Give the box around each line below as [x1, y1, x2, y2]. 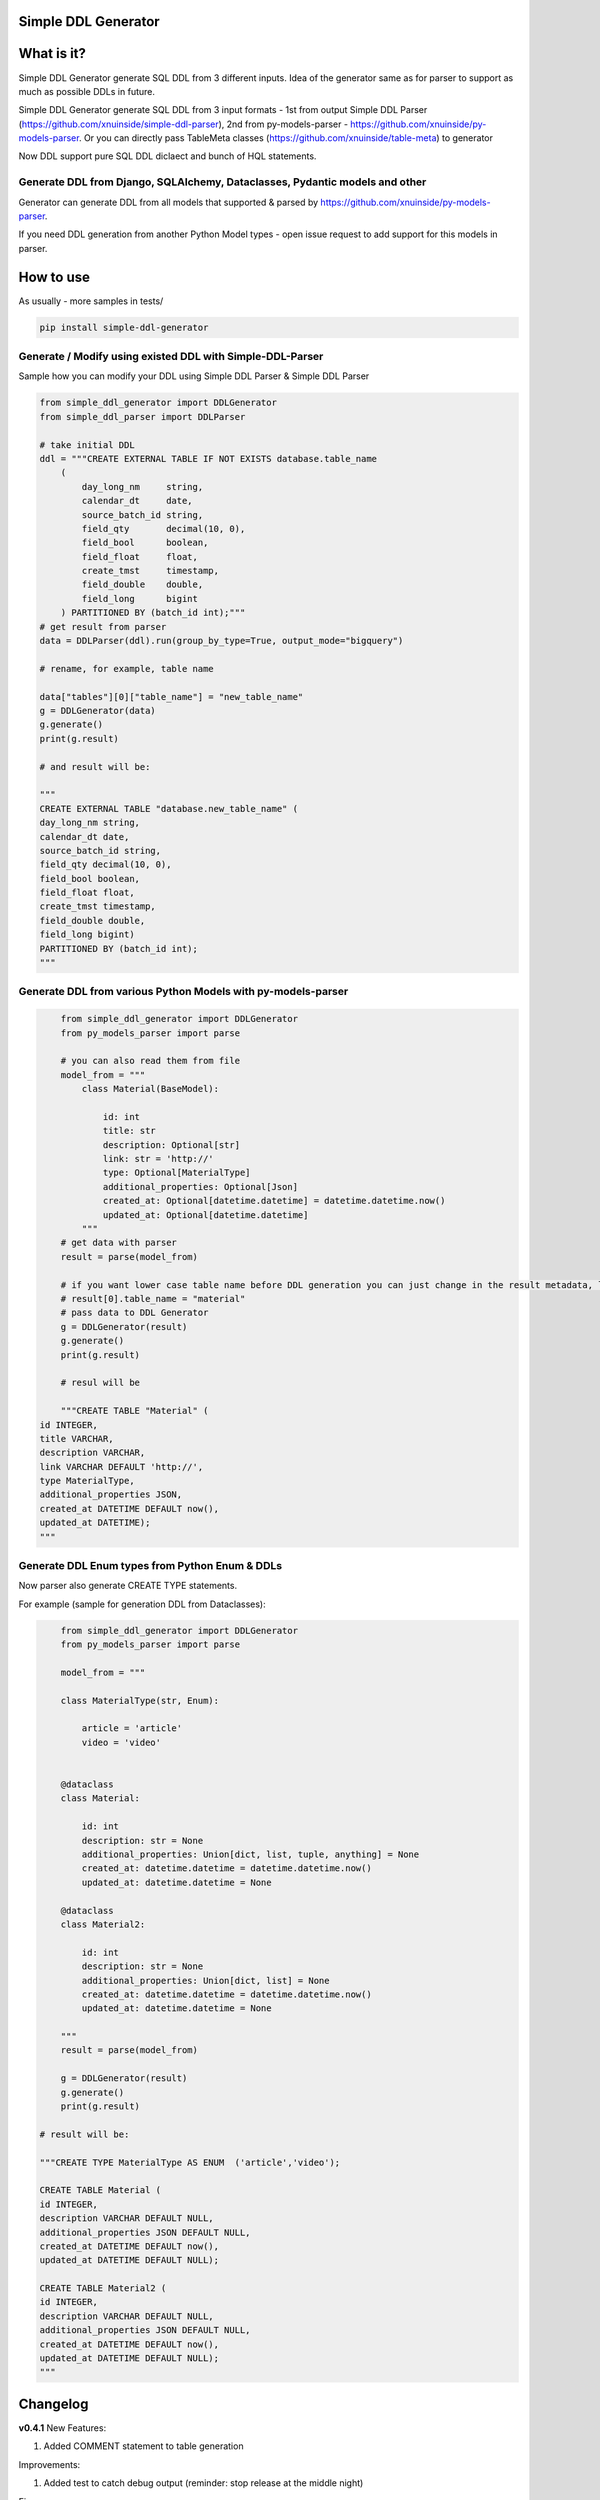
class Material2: [60, 1918, 146, 1930]
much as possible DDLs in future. [18, 85, 155, 97]
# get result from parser [39, 621, 167, 632]
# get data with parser [60, 1237, 177, 1249]
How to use [18, 268, 90, 285]
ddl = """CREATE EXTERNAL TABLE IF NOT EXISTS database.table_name [39, 453, 378, 464]
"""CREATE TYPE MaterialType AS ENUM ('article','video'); [39, 2156, 341, 2168]
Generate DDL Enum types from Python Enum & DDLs [18, 1558, 283, 1572]
